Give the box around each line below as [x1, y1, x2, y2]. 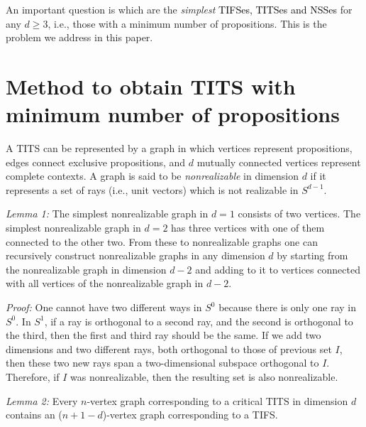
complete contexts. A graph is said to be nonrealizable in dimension [6, 168, 299, 183]
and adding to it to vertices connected [195, 261, 360, 276]
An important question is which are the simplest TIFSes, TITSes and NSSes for [6, 2, 353, 16]
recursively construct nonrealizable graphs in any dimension [6, 248, 265, 263]
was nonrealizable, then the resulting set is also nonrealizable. [70, 369, 338, 384]
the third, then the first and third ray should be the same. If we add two [6, 328, 321, 342]
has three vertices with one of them [171, 220, 325, 235]
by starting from [277, 248, 348, 263]
